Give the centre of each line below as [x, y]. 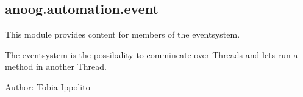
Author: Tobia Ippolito [48, 86]
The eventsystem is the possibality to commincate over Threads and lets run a [151, 54]
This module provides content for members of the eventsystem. [123, 34]
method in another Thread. [56, 66]
